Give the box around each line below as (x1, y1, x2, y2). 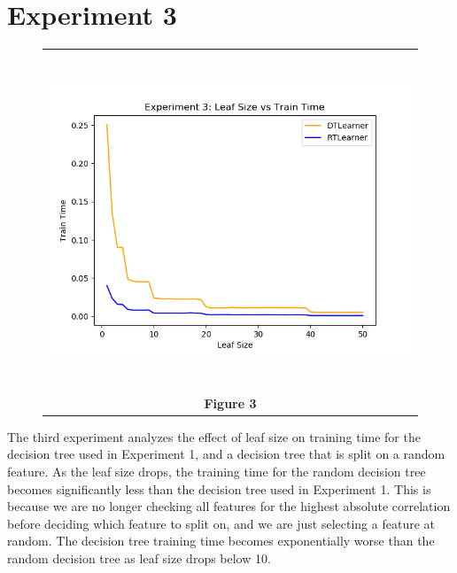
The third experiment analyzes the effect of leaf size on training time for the (7, 427, 421, 445)
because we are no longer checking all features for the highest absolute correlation (7, 497, 451, 515)
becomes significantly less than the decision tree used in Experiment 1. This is (7, 479, 431, 498)
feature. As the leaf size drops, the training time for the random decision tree (7, 461, 426, 480)
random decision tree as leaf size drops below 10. (7, 548, 271, 567)
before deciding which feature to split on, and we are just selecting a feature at (7, 514, 435, 532)
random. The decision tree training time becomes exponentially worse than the (7, 531, 435, 550)
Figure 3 (204, 393, 257, 412)
